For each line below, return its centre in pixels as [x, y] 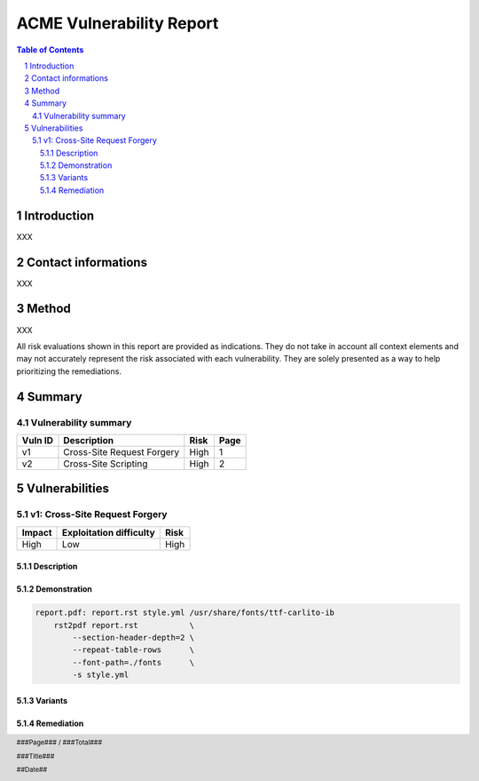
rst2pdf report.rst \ [124, 625]
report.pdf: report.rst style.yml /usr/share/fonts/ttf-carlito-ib [185, 613]
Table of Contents [50, 50]
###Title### [35, 756]
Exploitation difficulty [109, 532]
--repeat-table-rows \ [133, 650]
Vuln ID [37, 440]
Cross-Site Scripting [106, 464]
